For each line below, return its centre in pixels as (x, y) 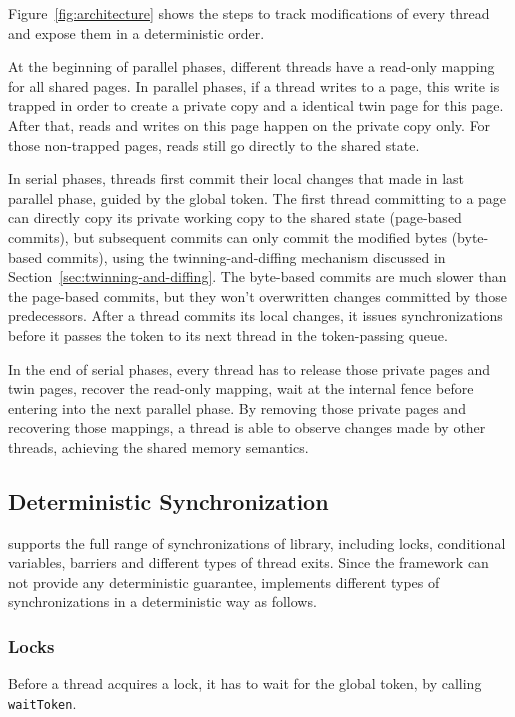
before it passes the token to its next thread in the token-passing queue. (228, 334)
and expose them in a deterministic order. (136, 32)
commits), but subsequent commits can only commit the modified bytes (228, 236)
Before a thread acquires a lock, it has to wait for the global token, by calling (245, 683)
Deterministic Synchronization (168, 500)
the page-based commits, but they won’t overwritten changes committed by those (257, 295)
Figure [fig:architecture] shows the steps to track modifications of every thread (249, 13)
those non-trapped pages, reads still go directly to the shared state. (214, 144)
